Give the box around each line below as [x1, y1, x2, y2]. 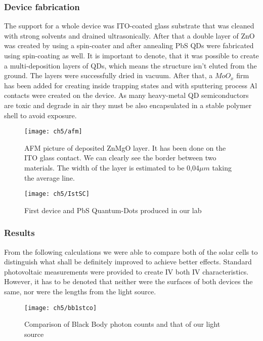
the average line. [24, 172, 75, 183]
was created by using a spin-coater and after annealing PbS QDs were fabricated [4, 40, 254, 51]
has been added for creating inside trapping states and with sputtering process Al [4, 80, 257, 90]
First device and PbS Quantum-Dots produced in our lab [24, 204, 202, 215]
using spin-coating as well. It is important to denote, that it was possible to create [4, 50, 259, 60]
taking [212, 162, 232, 173]
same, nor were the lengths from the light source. [4, 286, 156, 297]
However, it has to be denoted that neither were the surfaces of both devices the [4, 276, 253, 287]
